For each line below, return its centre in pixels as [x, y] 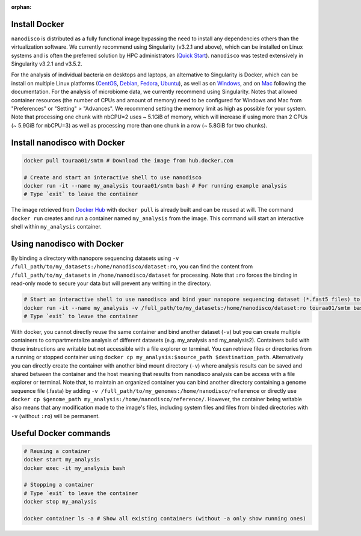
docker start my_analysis [62, 460]
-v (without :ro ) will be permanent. [56, 416]
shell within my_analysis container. [56, 227]
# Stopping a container [59, 485]
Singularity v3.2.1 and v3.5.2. [47, 64]
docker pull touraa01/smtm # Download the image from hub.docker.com [128, 160]
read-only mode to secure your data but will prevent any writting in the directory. [111, 283]
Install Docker [38, 24]
